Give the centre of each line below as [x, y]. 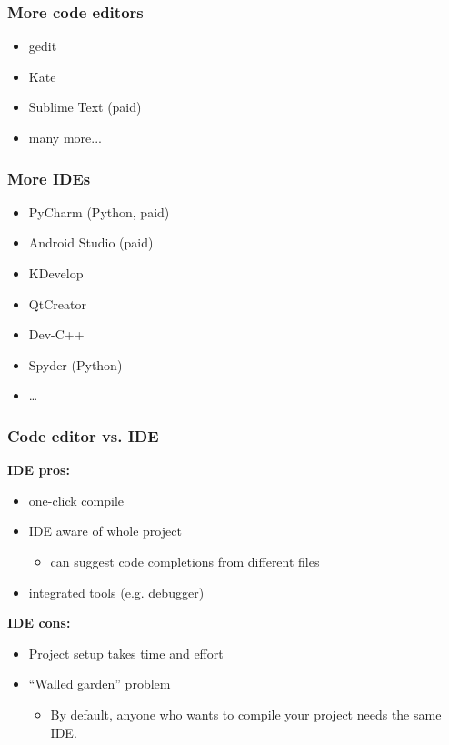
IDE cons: [39, 623]
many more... [65, 137]
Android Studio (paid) [91, 242]
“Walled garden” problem [100, 684]
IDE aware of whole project [105, 531]
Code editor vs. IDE [83, 435]
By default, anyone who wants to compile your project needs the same [246, 714]
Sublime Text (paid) [85, 107]
